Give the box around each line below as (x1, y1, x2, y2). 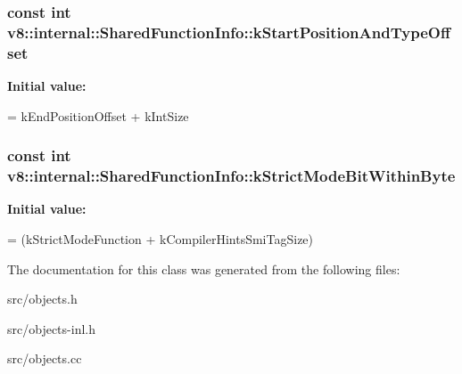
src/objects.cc (7, 349, 82, 368)
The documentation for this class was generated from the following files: (7, 259, 400, 278)
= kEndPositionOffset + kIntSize (7, 106, 189, 125)
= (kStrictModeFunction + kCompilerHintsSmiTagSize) (7, 229, 314, 248)
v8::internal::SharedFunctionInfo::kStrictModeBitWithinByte (7, 165, 456, 187)
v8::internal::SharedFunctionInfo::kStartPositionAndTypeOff (7, 20, 450, 43)
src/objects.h (7, 289, 78, 308)
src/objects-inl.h (7, 319, 95, 337)
